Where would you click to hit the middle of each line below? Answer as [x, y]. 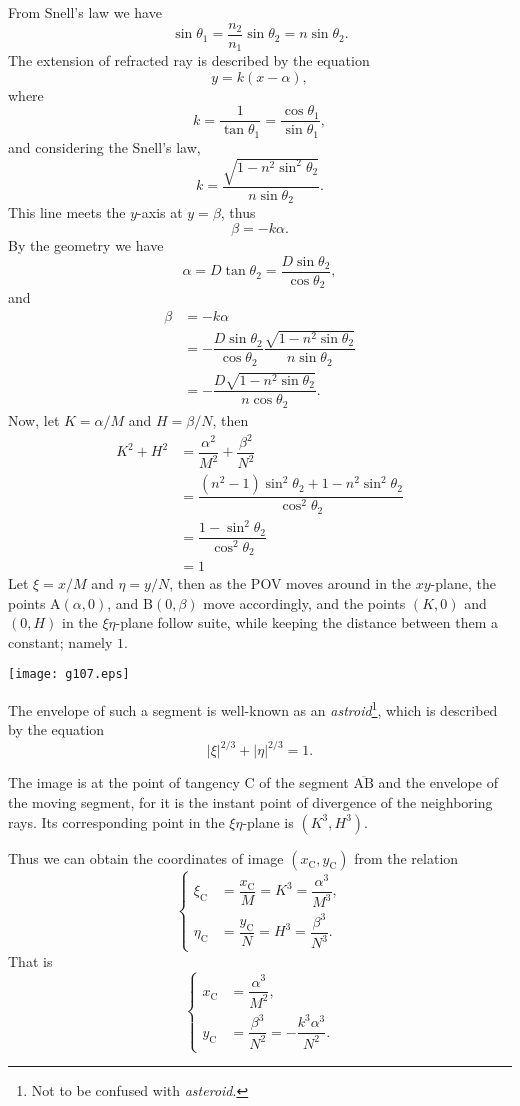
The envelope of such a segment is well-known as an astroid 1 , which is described [253, 708]
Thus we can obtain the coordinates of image [146, 857]
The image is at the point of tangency [124, 782]
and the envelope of [438, 782]
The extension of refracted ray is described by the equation [189, 60]
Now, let [34, 419]
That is [30, 960]
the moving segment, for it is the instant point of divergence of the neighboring [250, 801]
